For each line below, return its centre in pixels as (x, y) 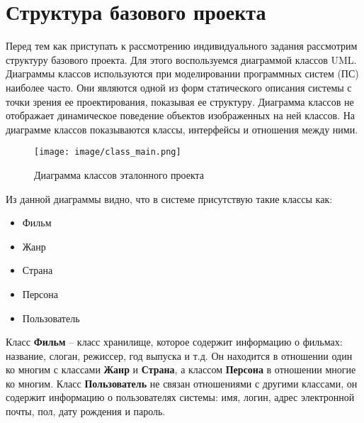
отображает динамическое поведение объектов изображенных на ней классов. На (181, 115)
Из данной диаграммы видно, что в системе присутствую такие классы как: (169, 198)
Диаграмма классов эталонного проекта (119, 174)
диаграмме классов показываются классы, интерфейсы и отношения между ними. (182, 129)
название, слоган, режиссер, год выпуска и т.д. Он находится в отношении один (179, 355)
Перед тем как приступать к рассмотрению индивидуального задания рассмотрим (182, 46)
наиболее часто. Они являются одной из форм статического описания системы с (179, 87)
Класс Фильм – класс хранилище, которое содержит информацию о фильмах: (174, 342)
